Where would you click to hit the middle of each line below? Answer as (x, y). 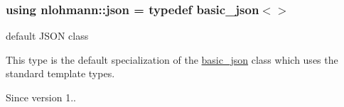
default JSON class (47, 36)
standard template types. (60, 73)
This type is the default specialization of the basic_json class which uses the (172, 59)
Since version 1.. (41, 97)
